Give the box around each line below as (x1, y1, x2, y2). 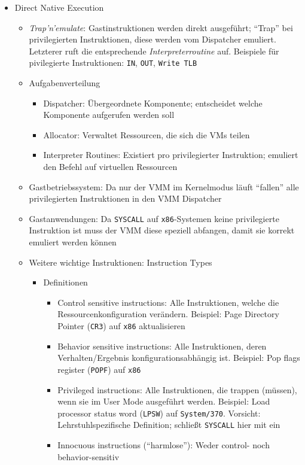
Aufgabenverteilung (29, 77, 100, 89)
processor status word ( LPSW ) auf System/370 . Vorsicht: (57, 406, 261, 419)
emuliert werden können (29, 236, 117, 248)
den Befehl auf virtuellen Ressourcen (43, 160, 178, 172)
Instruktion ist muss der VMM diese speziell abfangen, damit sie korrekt (29, 224, 295, 236)
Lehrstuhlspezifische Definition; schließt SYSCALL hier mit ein (57, 418, 280, 431)
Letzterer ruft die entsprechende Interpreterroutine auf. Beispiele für (29, 44, 279, 57)
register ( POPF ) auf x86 (57, 363, 141, 375)
